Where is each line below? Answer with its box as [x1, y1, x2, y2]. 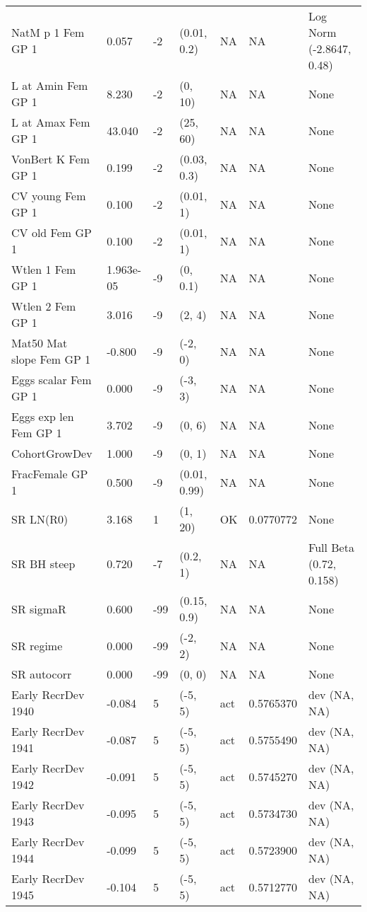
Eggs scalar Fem [11, 371, 92, 388]
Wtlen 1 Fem [11, 261, 76, 277]
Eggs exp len [11, 408, 74, 425]
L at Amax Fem [11, 114, 90, 130]
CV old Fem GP [11, 224, 92, 241]
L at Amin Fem [11, 77, 88, 93]
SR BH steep [11, 555, 76, 572]
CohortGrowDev [11, 445, 92, 461]
